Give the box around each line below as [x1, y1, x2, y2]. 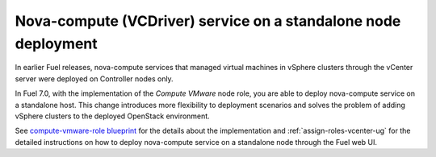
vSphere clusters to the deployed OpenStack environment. [15, 111, 210, 121]
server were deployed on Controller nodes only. [15, 73, 174, 84]
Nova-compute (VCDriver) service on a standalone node [15, 12, 401, 30]
